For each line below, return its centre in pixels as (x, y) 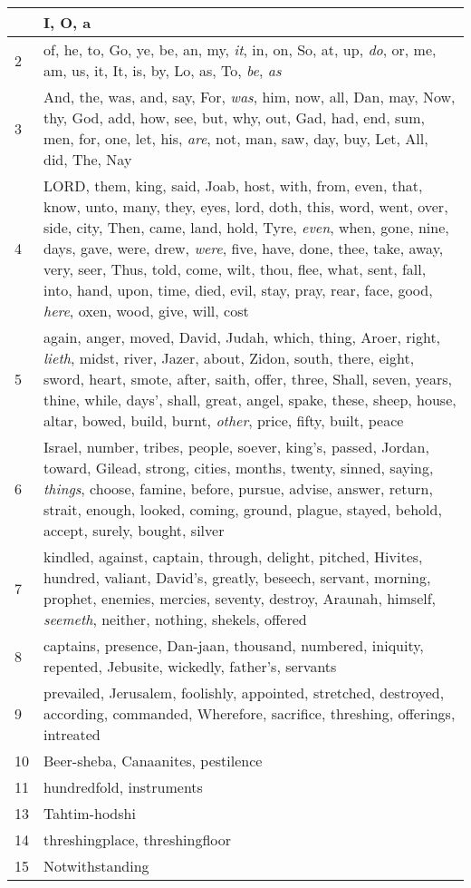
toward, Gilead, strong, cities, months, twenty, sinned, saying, (239, 468)
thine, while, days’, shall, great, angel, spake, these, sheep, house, (250, 400)
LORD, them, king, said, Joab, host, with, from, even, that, (233, 185)
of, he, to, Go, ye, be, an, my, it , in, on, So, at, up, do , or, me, (240, 49)
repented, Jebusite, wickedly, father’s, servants (190, 666)
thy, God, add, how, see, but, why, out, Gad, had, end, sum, (234, 117)
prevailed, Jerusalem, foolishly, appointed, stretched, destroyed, (244, 693)
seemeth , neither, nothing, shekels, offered (175, 619)
